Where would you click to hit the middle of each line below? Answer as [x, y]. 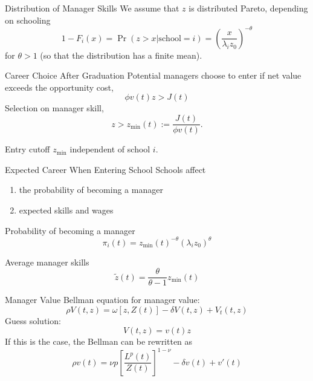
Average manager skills [47, 262]
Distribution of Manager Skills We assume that [92, 8]
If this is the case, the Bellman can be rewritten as [99, 341]
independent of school [110, 149]
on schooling [28, 20]
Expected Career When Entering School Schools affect [105, 169]
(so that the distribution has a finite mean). [121, 55]
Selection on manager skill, [54, 108]
